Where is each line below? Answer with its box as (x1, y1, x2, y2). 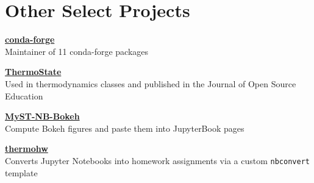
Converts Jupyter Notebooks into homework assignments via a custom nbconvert (5, 154, 310, 167)
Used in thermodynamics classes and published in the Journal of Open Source (5, 77, 296, 90)
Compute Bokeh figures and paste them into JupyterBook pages (5, 121, 244, 134)
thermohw (5, 142, 48, 155)
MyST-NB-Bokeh (5, 110, 80, 123)
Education (5, 89, 43, 102)
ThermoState (5, 65, 62, 78)
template (5, 166, 38, 179)
